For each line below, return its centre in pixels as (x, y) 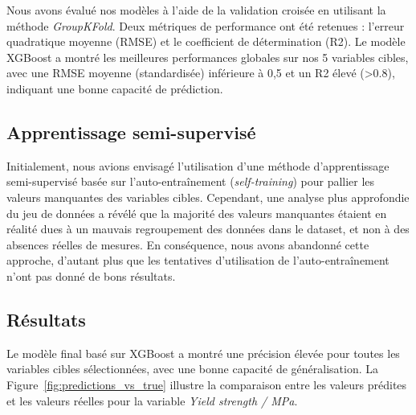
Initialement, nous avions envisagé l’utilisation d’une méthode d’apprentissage (198, 165)
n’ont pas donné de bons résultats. (91, 275)
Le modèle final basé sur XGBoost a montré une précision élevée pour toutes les (203, 353)
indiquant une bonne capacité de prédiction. (115, 88)
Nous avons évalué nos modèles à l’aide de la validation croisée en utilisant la (196, 10)
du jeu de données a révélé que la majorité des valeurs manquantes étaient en (197, 213)
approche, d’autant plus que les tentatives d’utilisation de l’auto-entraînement (198, 260)
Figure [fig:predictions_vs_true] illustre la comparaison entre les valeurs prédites (207, 384)
